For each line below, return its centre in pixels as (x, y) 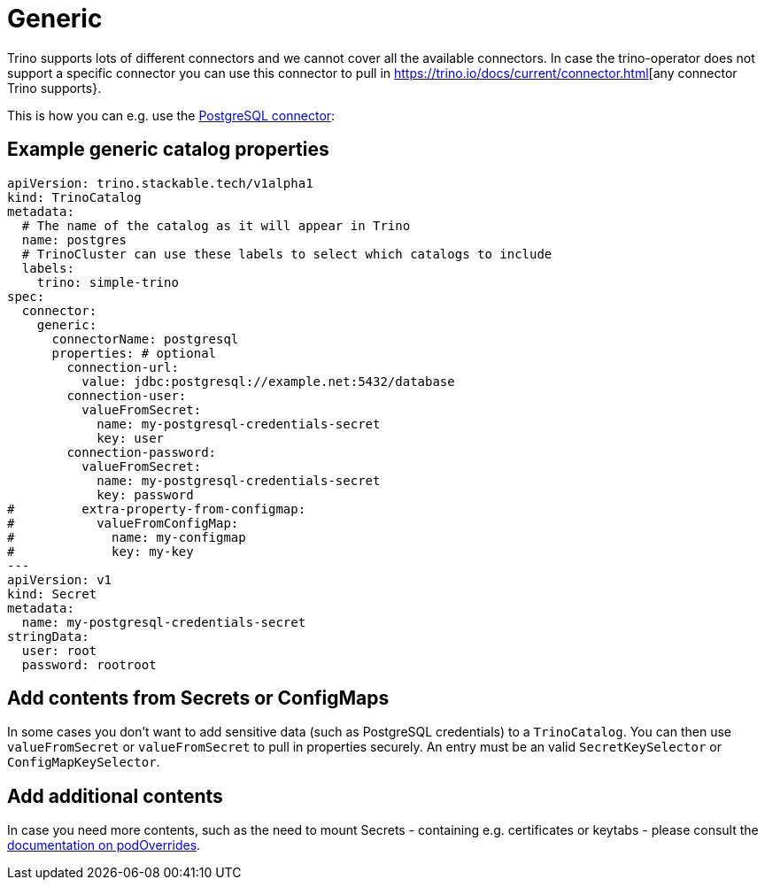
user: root (59, 650)
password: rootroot (89, 664)
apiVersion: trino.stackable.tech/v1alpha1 (160, 183)
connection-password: (142, 452)
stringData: (48, 636)
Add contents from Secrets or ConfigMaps (198, 698)
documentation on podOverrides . (104, 845)
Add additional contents (115, 796)
